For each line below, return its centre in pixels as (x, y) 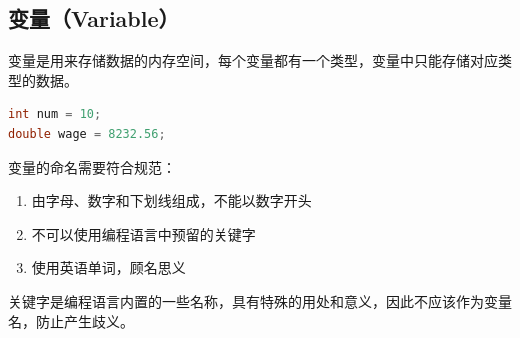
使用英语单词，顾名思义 (108, 267)
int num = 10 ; (55, 114)
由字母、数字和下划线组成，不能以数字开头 (171, 200)
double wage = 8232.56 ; (87, 133)
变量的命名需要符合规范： (92, 166)
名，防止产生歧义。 (71, 320)
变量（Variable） (94, 18)
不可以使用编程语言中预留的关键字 (143, 233)
